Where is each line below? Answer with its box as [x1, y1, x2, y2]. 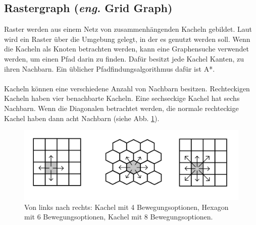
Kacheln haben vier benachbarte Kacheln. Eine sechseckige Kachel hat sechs [4, 93, 240, 103]
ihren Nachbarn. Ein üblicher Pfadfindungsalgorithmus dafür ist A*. [4, 63, 215, 74]
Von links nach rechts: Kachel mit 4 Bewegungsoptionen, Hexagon [24, 201, 229, 212]
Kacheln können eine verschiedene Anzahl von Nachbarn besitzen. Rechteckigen [4, 83, 250, 93]
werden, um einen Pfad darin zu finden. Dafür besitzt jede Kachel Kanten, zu [4, 53, 244, 64]
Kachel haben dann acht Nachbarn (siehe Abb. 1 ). [4, 112, 160, 123]
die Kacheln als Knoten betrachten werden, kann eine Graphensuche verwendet [4, 43, 249, 54]
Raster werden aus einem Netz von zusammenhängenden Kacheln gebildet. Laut [4, 24, 252, 34]
